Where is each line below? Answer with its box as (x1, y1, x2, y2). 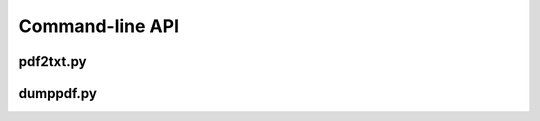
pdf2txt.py (18, 53, 87, 70)
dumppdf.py (18, 85, 97, 102)
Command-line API (18, 15, 180, 37)
